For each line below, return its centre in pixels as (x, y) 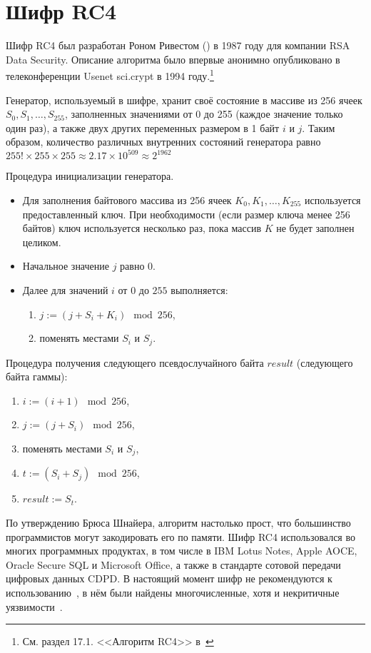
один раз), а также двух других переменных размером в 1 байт (143, 127)
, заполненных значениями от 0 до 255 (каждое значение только (204, 114)
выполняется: (199, 290)
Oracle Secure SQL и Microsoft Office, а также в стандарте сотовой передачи (173, 564)
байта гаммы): (37, 376)
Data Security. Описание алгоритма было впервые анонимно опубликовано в (173, 59)
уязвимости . (34, 606)
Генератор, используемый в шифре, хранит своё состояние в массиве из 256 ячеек (184, 100)
